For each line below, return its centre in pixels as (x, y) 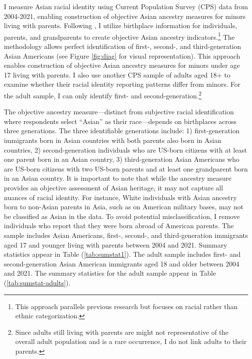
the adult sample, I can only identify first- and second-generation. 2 (103, 95)
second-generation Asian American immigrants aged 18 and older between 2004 (122, 263)
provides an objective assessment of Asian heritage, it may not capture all (114, 187)
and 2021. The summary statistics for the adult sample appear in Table (110, 273)
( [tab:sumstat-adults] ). (37, 282)
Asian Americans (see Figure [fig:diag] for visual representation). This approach (122, 55)
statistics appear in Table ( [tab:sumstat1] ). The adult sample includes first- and (122, 254)
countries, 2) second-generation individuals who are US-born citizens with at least (126, 149)
